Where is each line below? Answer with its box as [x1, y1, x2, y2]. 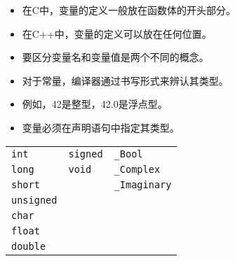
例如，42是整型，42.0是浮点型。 [22, 97, 168, 111]
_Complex [114, 163, 161, 175]
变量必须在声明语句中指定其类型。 [22, 120, 180, 134]
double [11, 240, 46, 252]
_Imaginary [114, 178, 172, 190]
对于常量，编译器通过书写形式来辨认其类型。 [22, 73, 229, 87]
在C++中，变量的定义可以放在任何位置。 [22, 26, 212, 41]
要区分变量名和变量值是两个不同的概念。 [22, 50, 209, 64]
